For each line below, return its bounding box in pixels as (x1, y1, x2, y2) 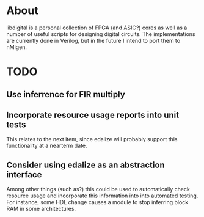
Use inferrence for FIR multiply (6, 89, 125, 100)
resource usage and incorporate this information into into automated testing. (6, 192, 199, 199)
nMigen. (6, 43, 27, 51)
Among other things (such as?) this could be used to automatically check (6, 186, 191, 193)
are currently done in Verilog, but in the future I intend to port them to (6, 37, 181, 44)
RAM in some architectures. (6, 205, 76, 213)
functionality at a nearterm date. (6, 142, 87, 150)
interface (6, 169, 42, 180)
